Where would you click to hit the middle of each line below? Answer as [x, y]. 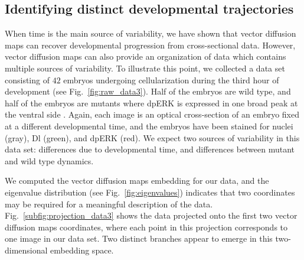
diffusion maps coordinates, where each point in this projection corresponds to [146, 227]
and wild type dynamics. [49, 160]
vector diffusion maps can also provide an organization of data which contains [146, 56]
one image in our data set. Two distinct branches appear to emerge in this [139, 238]
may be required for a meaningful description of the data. [109, 204]
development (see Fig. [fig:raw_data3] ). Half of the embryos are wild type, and [148, 91]
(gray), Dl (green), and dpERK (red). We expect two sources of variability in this [152, 137]
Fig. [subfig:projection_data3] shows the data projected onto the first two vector [151, 215]
